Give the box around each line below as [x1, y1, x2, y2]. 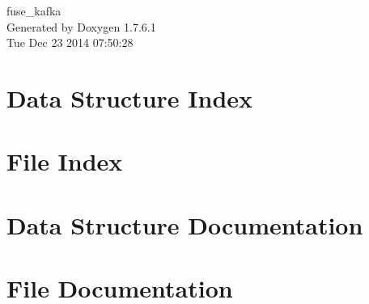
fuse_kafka [6, 2, 61, 19]
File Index [6, 145, 123, 178]
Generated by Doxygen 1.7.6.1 [6, 18, 156, 35]
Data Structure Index [6, 81, 253, 114]
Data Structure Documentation [6, 208, 363, 241]
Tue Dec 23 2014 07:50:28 [6, 34, 134, 51]
